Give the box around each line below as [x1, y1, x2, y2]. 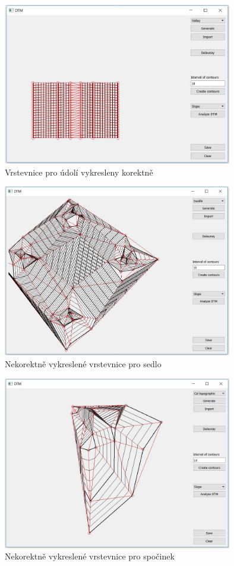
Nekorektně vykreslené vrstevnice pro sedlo [5, 358, 162, 370]
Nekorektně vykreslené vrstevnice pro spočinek [5, 550, 175, 562]
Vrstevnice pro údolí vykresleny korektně [5, 165, 153, 178]
